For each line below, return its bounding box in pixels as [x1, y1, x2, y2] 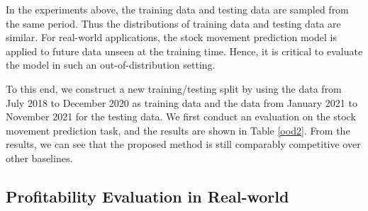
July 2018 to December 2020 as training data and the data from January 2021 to [6, 95, 357, 110]
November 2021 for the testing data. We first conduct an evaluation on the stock [6, 109, 356, 124]
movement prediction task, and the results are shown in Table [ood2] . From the [6, 122, 350, 137]
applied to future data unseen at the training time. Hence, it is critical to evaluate [6, 43, 363, 58]
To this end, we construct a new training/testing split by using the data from [6, 81, 342, 96]
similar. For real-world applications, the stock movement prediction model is [6, 30, 337, 45]
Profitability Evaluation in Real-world [6, 185, 289, 207]
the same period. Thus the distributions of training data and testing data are [6, 16, 341, 30]
